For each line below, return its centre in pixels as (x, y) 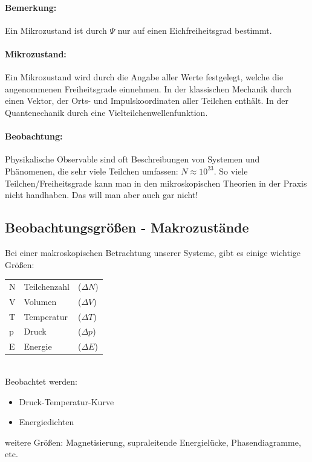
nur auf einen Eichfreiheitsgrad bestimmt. (195, 30)
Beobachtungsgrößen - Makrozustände (127, 227)
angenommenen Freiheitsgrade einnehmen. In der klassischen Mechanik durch (148, 88)
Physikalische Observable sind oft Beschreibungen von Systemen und (132, 159)
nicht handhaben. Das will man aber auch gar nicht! (102, 195)
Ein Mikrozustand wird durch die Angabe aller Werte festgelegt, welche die (144, 77)
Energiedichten (47, 422)
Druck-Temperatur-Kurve (67, 401)
